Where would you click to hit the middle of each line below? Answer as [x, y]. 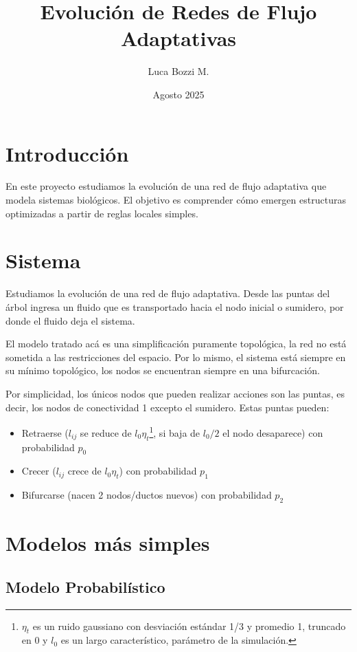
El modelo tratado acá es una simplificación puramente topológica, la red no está [176, 344]
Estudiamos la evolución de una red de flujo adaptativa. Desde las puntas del [168, 293]
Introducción [67, 153]
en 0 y [35, 640]
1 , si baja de [175, 432]
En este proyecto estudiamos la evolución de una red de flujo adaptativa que [166, 186]
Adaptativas [178, 38]
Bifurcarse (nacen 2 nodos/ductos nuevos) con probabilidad [147, 495]
